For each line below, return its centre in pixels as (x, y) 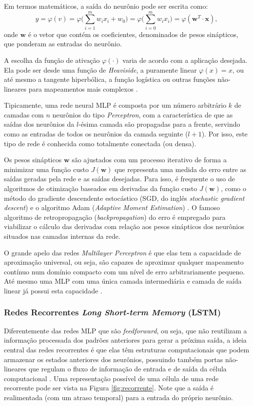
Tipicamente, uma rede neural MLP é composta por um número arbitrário (115, 105)
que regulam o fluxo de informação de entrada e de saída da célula (127, 369)
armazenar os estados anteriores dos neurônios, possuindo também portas (114, 359)
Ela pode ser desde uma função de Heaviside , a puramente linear (100, 69)
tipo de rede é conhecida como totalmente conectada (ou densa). (100, 143)
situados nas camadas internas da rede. (62, 236)
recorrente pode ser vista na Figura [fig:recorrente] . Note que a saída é (109, 388)
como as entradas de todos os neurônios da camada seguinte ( (96, 134)
